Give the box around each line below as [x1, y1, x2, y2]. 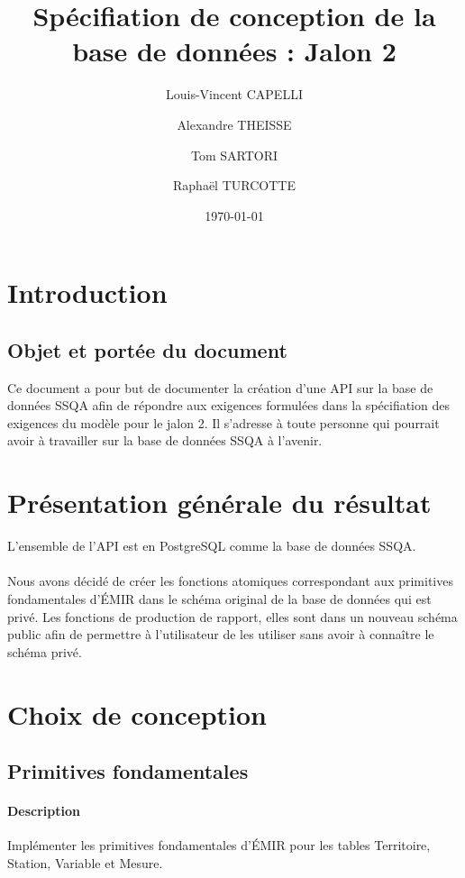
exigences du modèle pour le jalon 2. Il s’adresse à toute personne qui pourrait [7, 413, 440, 432]
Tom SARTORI [190, 145, 278, 164]
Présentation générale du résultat [7, 484, 432, 521]
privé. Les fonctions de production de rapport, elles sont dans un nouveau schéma [7, 607, 458, 626]
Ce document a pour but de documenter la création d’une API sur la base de [7, 378, 433, 397]
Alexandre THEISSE [177, 114, 292, 133]
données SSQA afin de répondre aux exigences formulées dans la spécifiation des [7, 396, 450, 415]
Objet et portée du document [7, 335, 287, 363]
